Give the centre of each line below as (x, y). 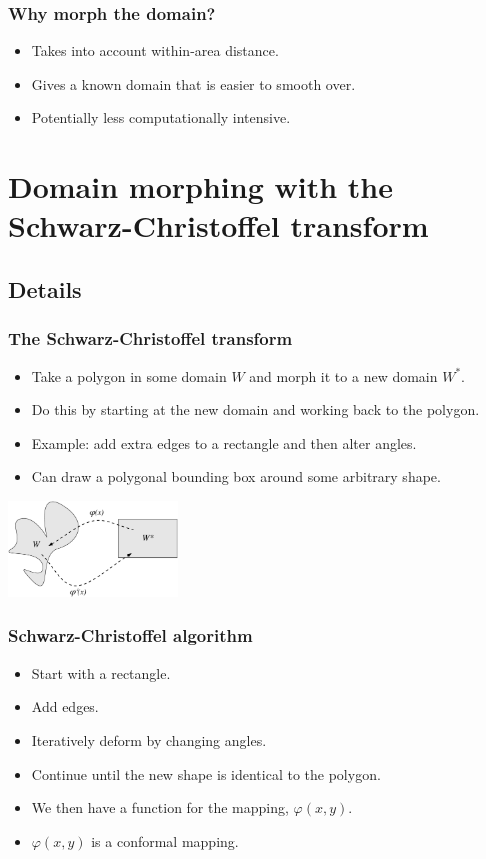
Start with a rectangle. (101, 672)
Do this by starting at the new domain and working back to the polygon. (255, 409)
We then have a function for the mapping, (160, 807)
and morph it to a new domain (343, 375)
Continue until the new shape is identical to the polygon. (206, 773)
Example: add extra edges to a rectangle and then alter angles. (224, 442)
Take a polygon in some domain (129, 375)
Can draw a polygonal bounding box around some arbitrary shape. (236, 476)
